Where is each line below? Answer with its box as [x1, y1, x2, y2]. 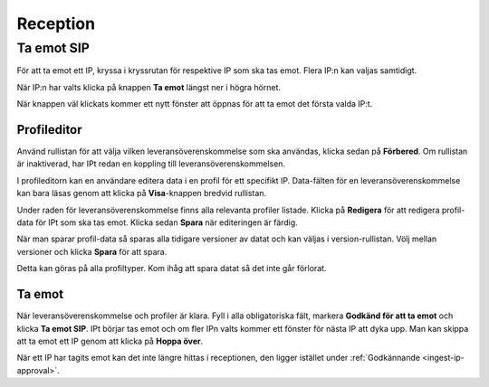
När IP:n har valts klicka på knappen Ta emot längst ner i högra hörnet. [16, 81, 281, 92]
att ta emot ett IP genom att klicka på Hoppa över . [16, 335, 204, 346]
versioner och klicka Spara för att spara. [16, 246, 168, 257]
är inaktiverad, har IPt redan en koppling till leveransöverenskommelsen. [16, 158, 285, 169]
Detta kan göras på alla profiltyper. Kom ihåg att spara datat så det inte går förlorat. [16, 263, 327, 274]
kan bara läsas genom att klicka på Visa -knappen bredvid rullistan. [16, 188, 267, 199]
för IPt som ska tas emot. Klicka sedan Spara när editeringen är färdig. [34, 217, 298, 228]
